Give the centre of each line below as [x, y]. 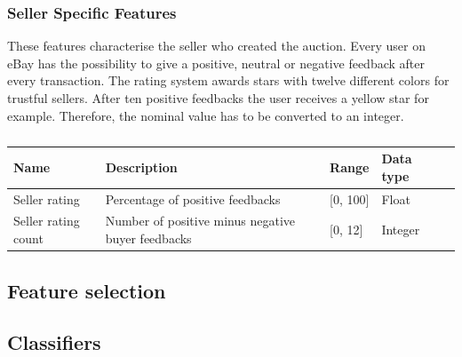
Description [141, 167]
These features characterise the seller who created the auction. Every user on [216, 46]
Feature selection [87, 290]
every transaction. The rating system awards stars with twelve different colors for [228, 80]
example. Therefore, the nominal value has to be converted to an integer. [206, 115]
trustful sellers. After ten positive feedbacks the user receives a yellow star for [218, 98]
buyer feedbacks [148, 238]
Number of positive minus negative [200, 221]
